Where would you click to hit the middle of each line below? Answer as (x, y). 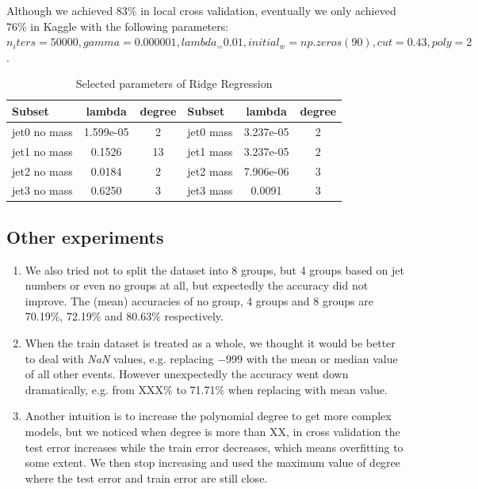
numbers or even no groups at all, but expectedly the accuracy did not (197, 285)
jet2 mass (210, 171)
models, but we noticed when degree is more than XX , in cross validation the (212, 431)
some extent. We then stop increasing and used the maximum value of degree (213, 462)
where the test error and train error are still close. (146, 478)
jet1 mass (210, 151)
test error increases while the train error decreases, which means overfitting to (214, 447)
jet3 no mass (42, 190)
